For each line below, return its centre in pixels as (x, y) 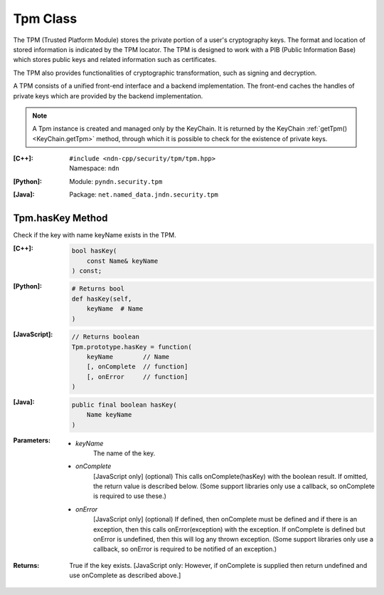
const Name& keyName (122, 261)
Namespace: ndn (95, 168)
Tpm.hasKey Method (60, 218)
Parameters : (32, 440)
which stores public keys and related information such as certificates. (115, 60)
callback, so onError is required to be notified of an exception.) (185, 549)
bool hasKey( (94, 251)
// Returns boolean (106, 337)
